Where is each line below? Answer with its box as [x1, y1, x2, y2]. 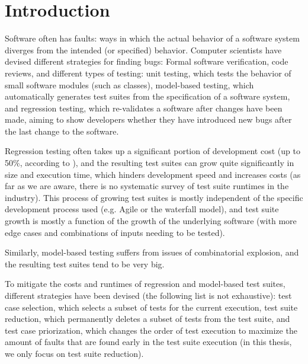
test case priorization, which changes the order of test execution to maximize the [5, 324, 297, 336]
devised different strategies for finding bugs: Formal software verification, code [5, 55, 288, 68]
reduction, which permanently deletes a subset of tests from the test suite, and [5, 312, 290, 325]
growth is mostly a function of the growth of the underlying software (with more [5, 215, 297, 227]
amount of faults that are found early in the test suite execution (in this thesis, [5, 336, 292, 348]
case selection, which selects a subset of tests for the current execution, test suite [5, 301, 298, 313]
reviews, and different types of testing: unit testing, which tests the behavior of [5, 66, 291, 79]
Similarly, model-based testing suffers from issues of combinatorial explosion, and [5, 246, 299, 258]
